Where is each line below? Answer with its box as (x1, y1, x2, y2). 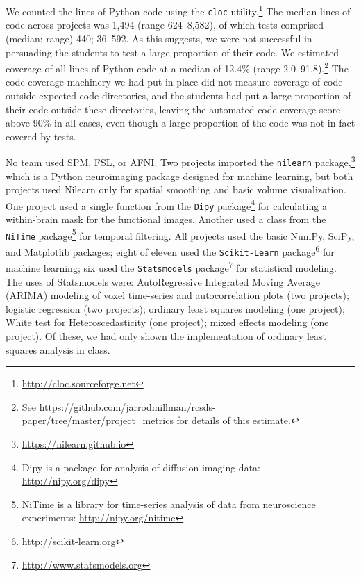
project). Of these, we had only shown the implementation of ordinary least (6, 329, 326, 343)
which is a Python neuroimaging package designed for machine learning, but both (6, 168, 353, 183)
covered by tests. (6, 129, 76, 143)
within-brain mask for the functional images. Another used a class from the (6, 212, 326, 227)
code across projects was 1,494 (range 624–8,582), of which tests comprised (6, 17, 324, 32)
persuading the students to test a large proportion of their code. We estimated (6, 44, 339, 59)
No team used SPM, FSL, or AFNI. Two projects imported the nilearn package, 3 (6, 153, 355, 169)
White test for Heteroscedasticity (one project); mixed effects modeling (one (6, 315, 329, 330)
